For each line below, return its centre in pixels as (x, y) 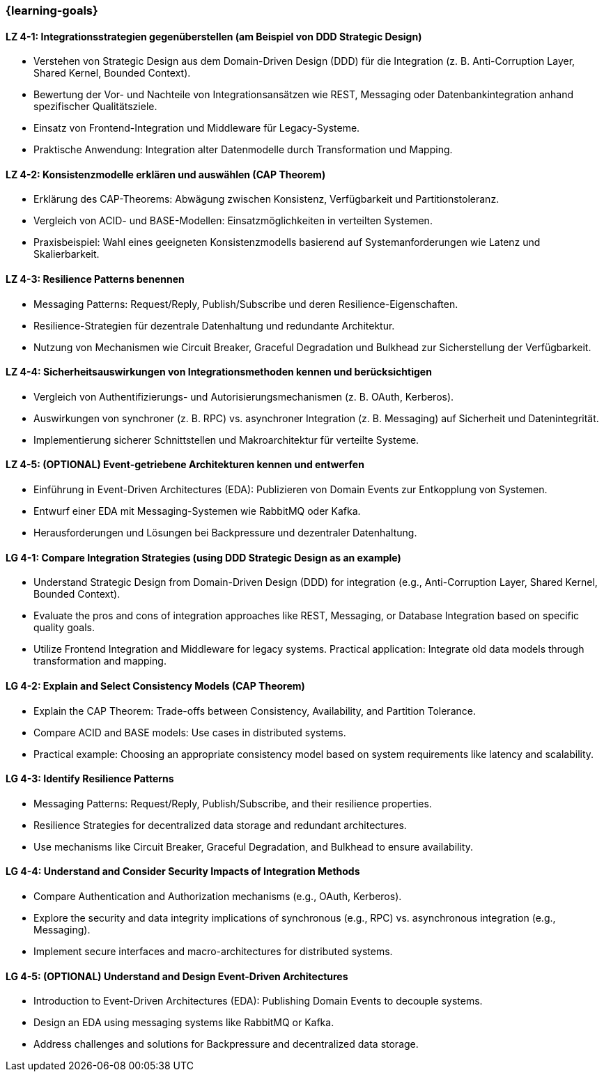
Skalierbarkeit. (67, 254)
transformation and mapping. (100, 661)
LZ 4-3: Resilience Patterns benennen (95, 279)
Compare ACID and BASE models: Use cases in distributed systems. (190, 732)
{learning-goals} (52, 10)
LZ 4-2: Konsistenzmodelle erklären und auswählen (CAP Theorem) (166, 174)
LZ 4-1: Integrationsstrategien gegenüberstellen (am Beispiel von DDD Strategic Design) (214, 36)
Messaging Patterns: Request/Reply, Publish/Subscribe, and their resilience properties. (233, 803)
